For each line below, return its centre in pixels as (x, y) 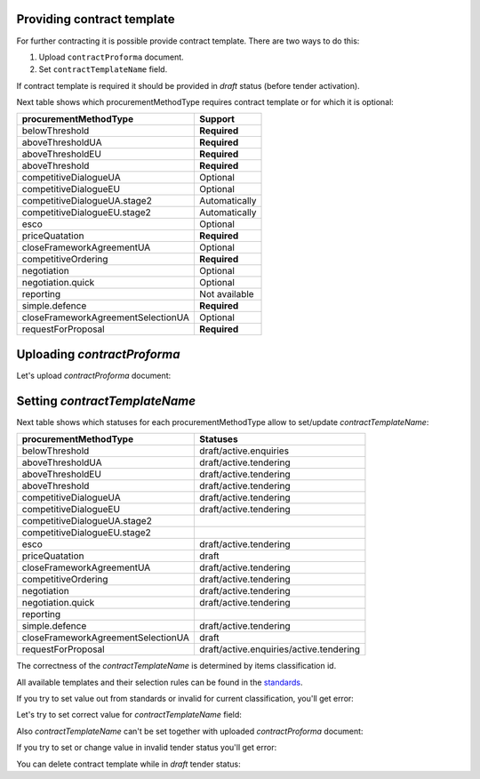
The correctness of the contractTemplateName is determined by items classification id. (176, 666)
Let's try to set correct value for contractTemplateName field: (129, 715)
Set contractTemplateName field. (103, 69)
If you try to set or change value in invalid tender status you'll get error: (147, 748)
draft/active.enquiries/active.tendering (280, 649)
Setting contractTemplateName (106, 401)
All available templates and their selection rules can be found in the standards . (160, 682)
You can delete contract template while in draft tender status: (128, 764)
